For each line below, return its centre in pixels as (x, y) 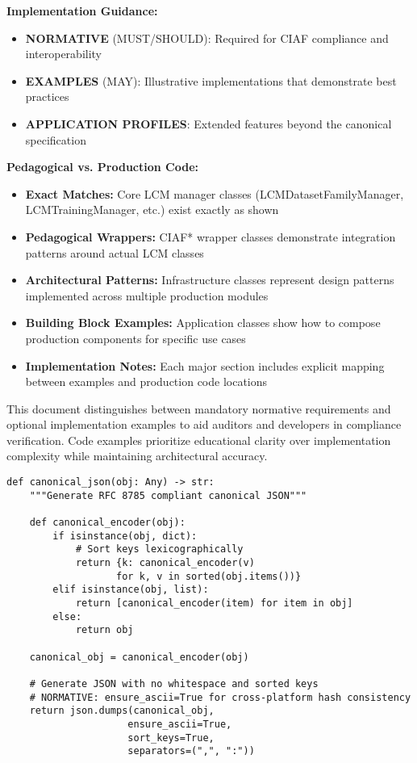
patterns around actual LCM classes (115, 252)
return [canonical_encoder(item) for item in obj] (214, 603)
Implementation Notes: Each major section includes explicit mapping (205, 365)
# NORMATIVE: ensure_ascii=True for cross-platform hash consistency (220, 697)
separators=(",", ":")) (191, 751)
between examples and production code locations (146, 381)
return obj (104, 630)
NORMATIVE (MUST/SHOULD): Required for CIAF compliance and (207, 38)
